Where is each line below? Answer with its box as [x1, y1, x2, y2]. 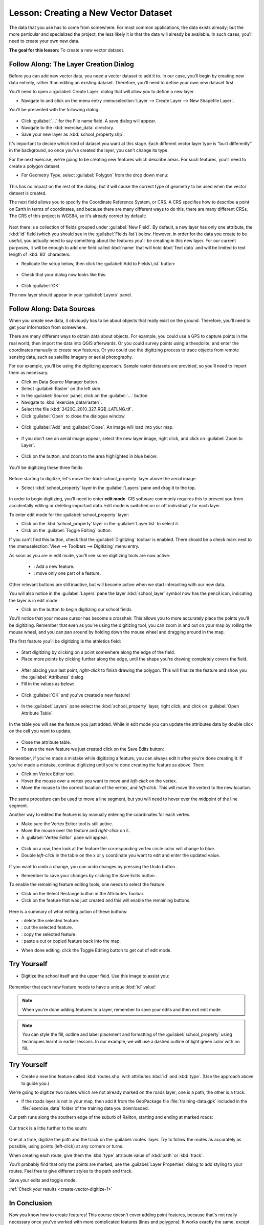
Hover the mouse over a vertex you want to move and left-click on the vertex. [21, 778, 177, 784]
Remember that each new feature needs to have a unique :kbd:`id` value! [9, 984, 156, 990]
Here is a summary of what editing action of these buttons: [9, 908, 128, 914]
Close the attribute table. [21, 739, 71, 745]
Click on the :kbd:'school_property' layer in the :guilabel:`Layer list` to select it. [21, 521, 179, 527]
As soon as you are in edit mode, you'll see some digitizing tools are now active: [9, 552, 171, 558]
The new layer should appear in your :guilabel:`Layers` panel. [9, 292, 132, 297]
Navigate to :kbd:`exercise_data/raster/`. [21, 399, 102, 405]
